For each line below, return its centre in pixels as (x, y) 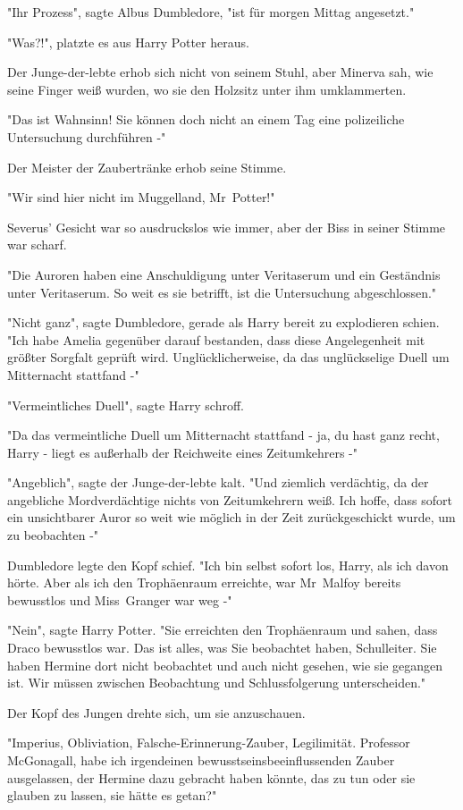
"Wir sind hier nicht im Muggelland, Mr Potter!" (141, 197)
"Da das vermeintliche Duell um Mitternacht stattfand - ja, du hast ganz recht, (223, 435)
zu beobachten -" (53, 535)
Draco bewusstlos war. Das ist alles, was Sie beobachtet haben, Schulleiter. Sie (222, 648)
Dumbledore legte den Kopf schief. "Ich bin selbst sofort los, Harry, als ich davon (228, 565)
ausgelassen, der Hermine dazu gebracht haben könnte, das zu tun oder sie (211, 777)
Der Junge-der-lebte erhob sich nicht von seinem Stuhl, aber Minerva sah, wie (220, 72)
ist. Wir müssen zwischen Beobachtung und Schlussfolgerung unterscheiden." (217, 683)
